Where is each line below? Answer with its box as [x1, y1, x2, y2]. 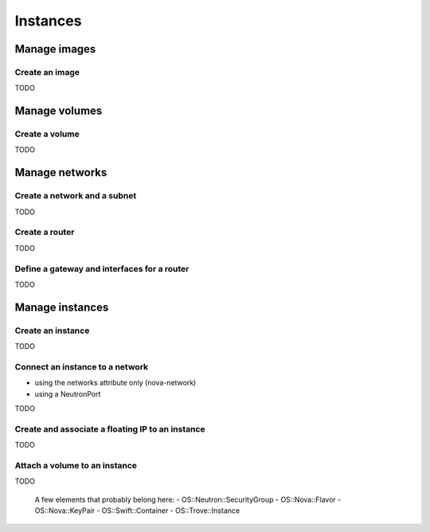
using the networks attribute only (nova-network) [34, 378, 197, 388]
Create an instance [14, 325, 90, 336]
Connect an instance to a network [14, 361, 149, 372]
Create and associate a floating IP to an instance [14, 423, 206, 434]
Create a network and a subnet [14, 190, 137, 201]
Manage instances [14, 300, 109, 314]
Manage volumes [14, 104, 103, 118]
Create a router [14, 227, 75, 238]
